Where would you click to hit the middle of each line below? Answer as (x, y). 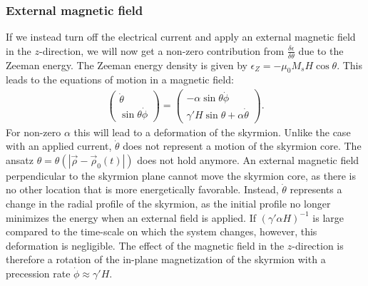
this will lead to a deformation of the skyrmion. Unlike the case (212, 132)
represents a (316, 189)
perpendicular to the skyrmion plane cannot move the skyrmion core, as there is (181, 175)
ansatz (20, 159)
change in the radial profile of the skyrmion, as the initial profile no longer (168, 203)
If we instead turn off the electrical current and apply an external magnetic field (181, 37)
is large (328, 217)
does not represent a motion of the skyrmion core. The (242, 146)
